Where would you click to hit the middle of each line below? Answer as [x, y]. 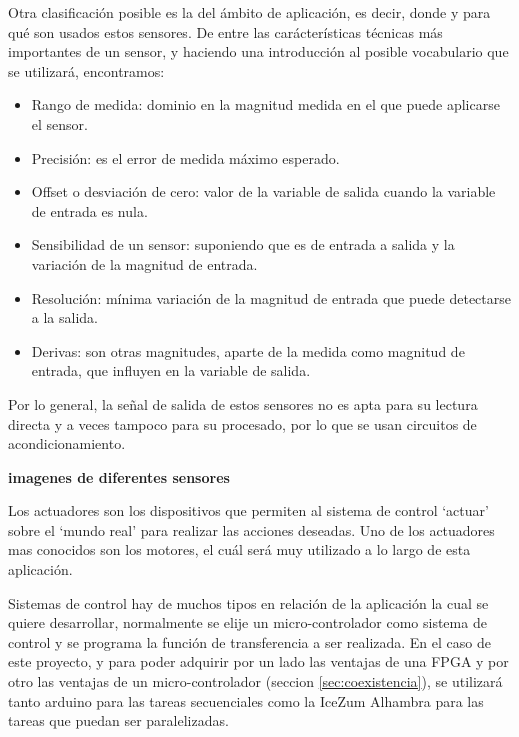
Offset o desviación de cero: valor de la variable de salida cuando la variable [263, 191]
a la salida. [64, 317]
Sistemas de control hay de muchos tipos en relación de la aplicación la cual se [248, 602]
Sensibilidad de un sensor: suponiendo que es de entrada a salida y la [243, 244]
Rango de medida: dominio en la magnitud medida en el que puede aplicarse [265, 104]
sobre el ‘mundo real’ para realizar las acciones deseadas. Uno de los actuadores [251, 529]
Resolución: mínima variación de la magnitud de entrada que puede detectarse [271, 297]
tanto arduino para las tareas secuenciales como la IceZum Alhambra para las [246, 700]
